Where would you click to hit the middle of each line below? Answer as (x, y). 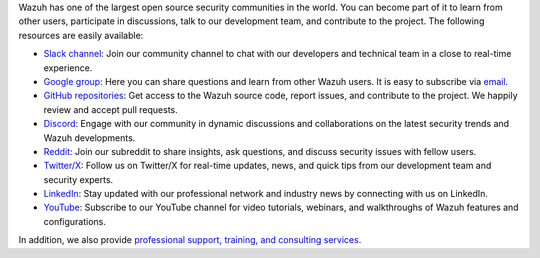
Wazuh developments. (89, 137)
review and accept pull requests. (111, 109)
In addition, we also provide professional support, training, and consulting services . (190, 240)
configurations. (75, 221)
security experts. (78, 179)
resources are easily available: (81, 35)
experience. (68, 67)
